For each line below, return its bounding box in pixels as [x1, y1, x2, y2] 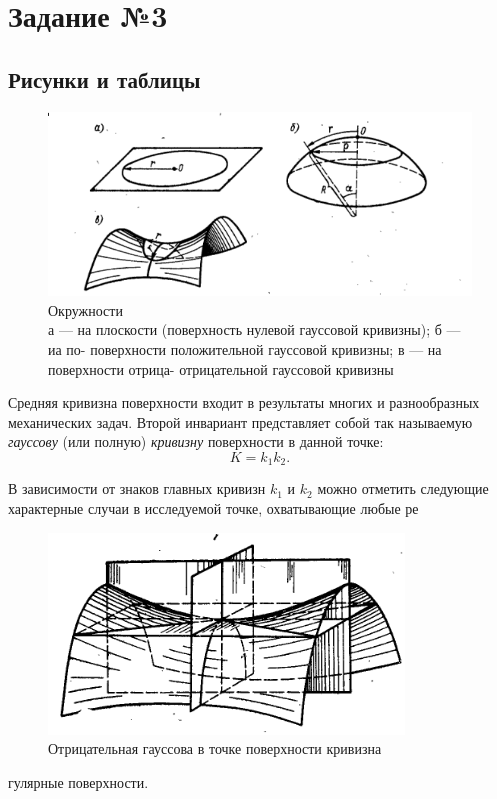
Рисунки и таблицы [8, 63, 201, 94]
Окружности [48, 299, 123, 320]
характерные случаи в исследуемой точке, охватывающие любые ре [8, 498, 419, 519]
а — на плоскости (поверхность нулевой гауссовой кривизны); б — [48, 319, 461, 340]
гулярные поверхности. [8, 771, 149, 792]
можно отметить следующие [317, 478, 489, 499]
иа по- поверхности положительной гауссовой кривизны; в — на [48, 339, 442, 359]
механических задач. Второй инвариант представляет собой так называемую [8, 411, 473, 432]
